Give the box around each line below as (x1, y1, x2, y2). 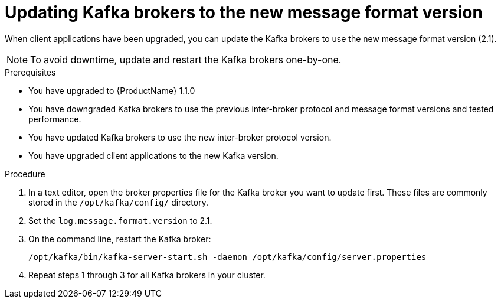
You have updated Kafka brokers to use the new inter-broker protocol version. (28, 132, 332, 142)
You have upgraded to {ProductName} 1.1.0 (28, 85, 195, 96)
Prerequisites (5, 67, 56, 77)
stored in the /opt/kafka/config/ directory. (28, 197, 208, 207)
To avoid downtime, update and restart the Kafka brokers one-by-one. (30, 53, 342, 66)
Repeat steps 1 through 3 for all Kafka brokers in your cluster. (28, 269, 266, 280)
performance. (28, 113, 81, 124)
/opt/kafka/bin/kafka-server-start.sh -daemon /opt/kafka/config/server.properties (28, 252, 427, 262)
